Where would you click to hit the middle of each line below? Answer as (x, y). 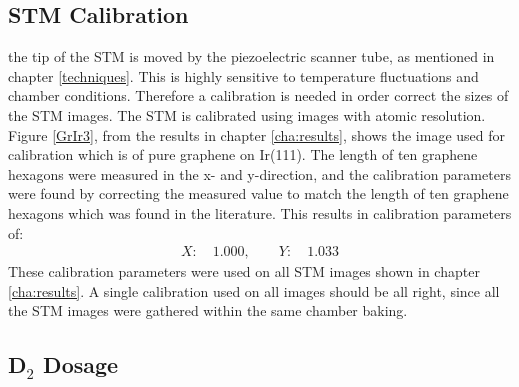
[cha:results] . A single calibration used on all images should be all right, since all (254, 290)
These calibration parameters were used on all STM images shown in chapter (244, 271)
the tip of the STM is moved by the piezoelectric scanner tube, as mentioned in (251, 56)
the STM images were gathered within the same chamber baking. (208, 310)
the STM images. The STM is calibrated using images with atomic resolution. (247, 114)
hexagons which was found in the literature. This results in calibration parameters (260, 212)
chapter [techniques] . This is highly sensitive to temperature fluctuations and (243, 75)
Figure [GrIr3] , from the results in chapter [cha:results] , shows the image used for (257, 134)
